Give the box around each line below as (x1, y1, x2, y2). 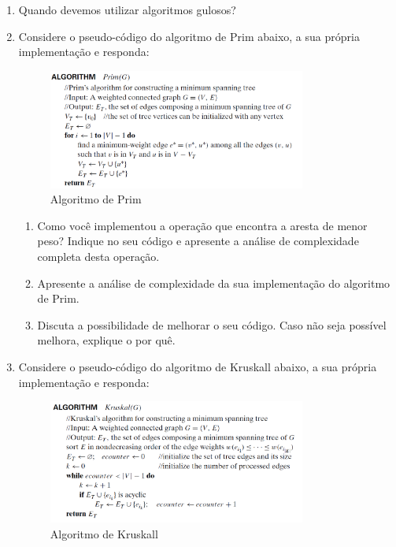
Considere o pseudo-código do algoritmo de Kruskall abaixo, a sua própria (18, 358, 377, 374)
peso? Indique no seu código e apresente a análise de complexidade (37, 233, 359, 249)
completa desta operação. (37, 247, 160, 264)
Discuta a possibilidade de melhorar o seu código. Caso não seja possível (37, 316, 387, 333)
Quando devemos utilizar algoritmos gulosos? (18, 2, 236, 17)
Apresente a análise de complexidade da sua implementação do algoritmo (37, 274, 390, 291)
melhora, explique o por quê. (37, 332, 176, 348)
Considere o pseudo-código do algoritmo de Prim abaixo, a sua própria (18, 28, 360, 44)
